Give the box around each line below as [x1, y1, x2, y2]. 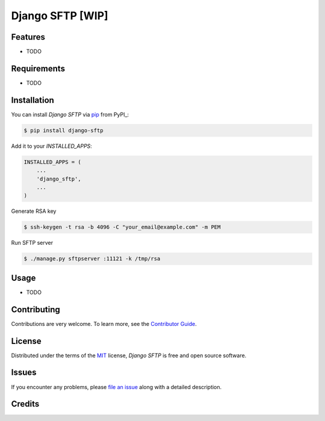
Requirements [11, 63, 66, 73]
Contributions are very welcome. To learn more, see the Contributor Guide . [11, 320, 197, 327]
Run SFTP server [11, 239, 54, 247]
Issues [11, 367, 37, 378]
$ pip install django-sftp [23, 127, 104, 134]
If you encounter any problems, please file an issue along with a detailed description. [11, 383, 222, 390]
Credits [11, 399, 40, 409]
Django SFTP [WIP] [11, 9, 108, 22]
